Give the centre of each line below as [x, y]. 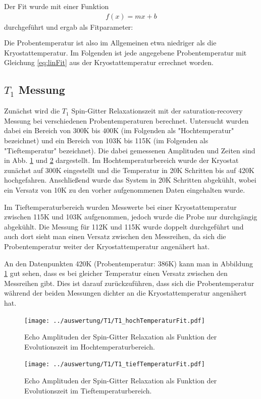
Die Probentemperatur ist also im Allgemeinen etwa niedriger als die [110, 43]
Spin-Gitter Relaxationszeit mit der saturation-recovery [157, 111]
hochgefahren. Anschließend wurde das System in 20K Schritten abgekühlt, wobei [130, 180]
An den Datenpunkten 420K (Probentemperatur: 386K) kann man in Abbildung [128, 263]
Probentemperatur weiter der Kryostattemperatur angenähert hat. [107, 246]
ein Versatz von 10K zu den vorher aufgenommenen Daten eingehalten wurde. [125, 190]
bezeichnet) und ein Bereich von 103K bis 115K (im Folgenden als [106, 140]
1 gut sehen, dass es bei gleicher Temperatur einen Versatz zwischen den [116, 273]
